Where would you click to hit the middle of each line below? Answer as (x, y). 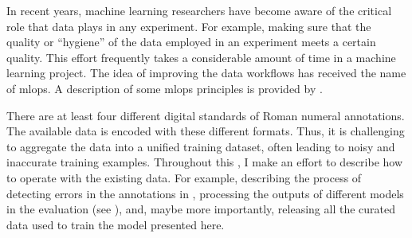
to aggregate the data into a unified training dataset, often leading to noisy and (201, 146)
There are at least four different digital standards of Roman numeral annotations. (206, 115)
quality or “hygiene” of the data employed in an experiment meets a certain (191, 42)
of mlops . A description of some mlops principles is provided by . (165, 88)
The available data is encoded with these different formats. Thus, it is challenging (206, 131)
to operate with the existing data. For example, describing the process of (184, 177)
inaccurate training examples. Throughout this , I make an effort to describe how (205, 162)
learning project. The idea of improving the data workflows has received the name (206, 73)
